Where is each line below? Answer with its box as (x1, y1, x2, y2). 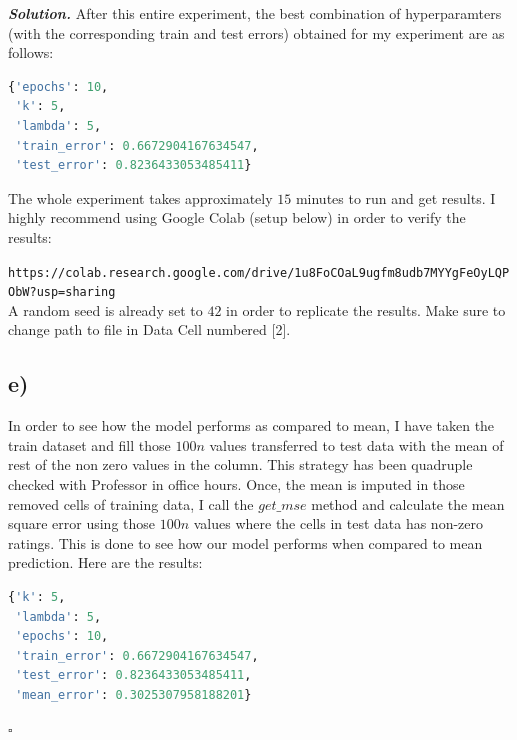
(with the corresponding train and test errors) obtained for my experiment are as (8, 22, 505, 43)
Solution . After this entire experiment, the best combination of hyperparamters (8, 3, 502, 23)
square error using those (8, 513, 155, 534)
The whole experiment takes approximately (8, 187, 273, 208)
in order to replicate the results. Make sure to (226, 299, 506, 320)
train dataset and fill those (8, 434, 171, 455)
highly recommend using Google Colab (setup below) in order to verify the (8, 207, 466, 228)
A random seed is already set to (8, 299, 203, 320)
